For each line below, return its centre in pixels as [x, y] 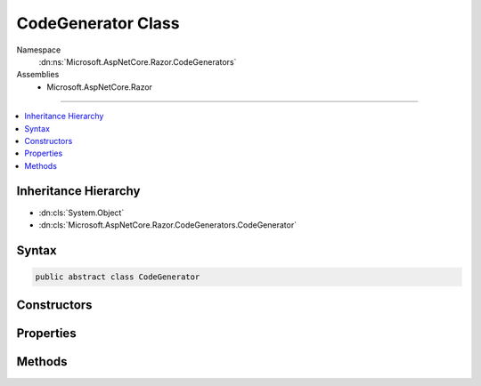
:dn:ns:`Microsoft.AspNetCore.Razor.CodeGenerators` [138, 61]
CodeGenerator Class [98, 23]
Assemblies [38, 75]
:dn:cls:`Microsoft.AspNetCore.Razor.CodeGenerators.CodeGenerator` [168, 225]
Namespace [39, 50]
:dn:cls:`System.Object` [82, 213]
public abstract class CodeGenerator [118, 277]
